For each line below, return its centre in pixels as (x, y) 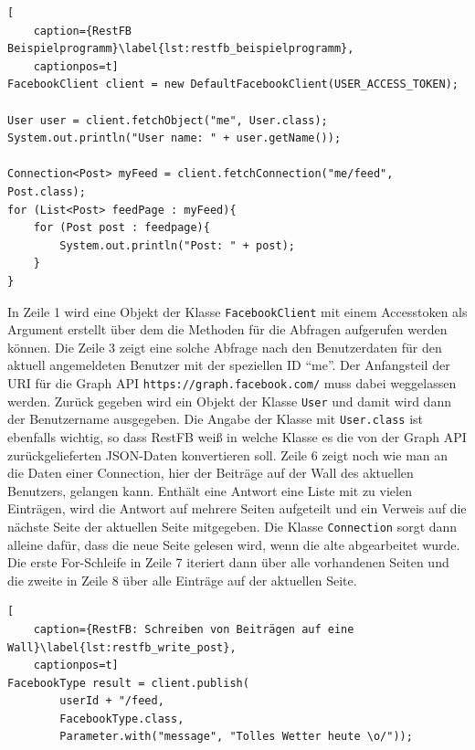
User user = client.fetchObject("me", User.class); (168, 120)
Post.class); (47, 191)
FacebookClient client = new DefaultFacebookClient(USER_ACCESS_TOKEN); (233, 85)
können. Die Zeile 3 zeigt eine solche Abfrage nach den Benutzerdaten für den (225, 347)
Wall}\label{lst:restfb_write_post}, (122, 647)
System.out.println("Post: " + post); (177, 245)
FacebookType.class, (122, 718)
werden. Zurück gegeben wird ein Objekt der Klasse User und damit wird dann (229, 401)
